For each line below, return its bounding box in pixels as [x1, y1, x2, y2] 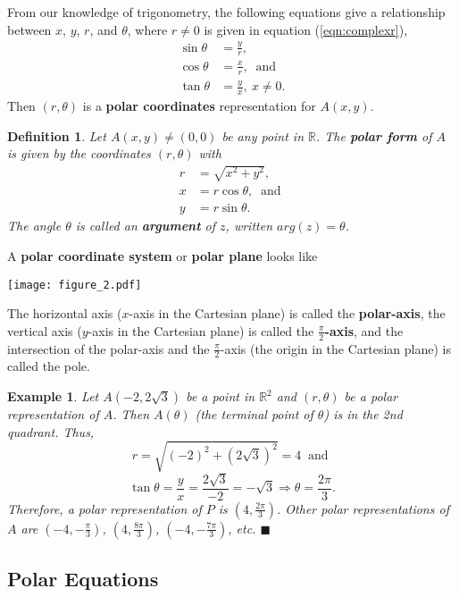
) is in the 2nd [323, 405, 403, 424]
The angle [7, 216, 62, 235]
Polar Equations [7, 564, 159, 592]
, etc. [228, 518, 256, 537]
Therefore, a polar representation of [7, 499, 202, 517]
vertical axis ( [7, 321, 82, 340]
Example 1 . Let [7, 387, 99, 406]
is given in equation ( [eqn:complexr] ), [204, 20, 408, 38]
